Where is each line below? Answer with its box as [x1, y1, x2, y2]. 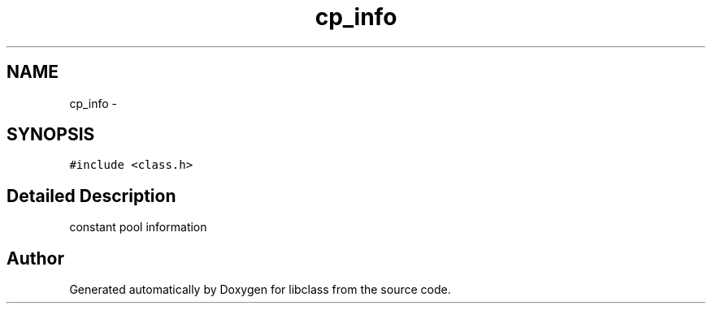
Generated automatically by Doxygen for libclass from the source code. [69, 282, 451, 297]
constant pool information [69, 220, 207, 235]
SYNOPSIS [7, 124, 95, 145]
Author [7, 248, 64, 269]
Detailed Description [7, 185, 176, 206]
